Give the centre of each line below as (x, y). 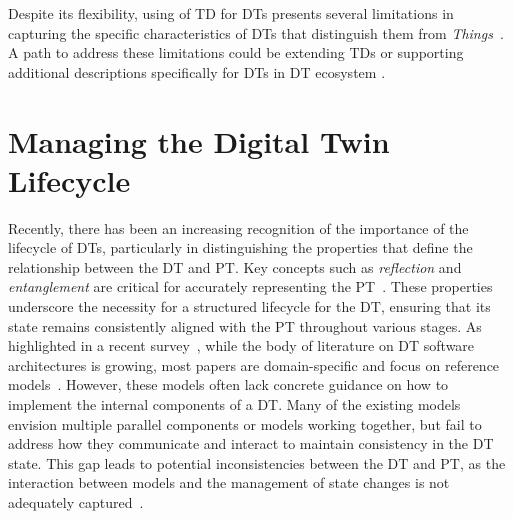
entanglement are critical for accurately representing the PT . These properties (250, 286)
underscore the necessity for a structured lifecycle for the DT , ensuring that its (249, 306)
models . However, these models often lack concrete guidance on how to (228, 384)
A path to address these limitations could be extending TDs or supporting (236, 52)
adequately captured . (76, 502)
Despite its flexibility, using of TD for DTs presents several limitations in (231, 13)
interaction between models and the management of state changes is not (229, 482)
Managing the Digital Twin (199, 140)
